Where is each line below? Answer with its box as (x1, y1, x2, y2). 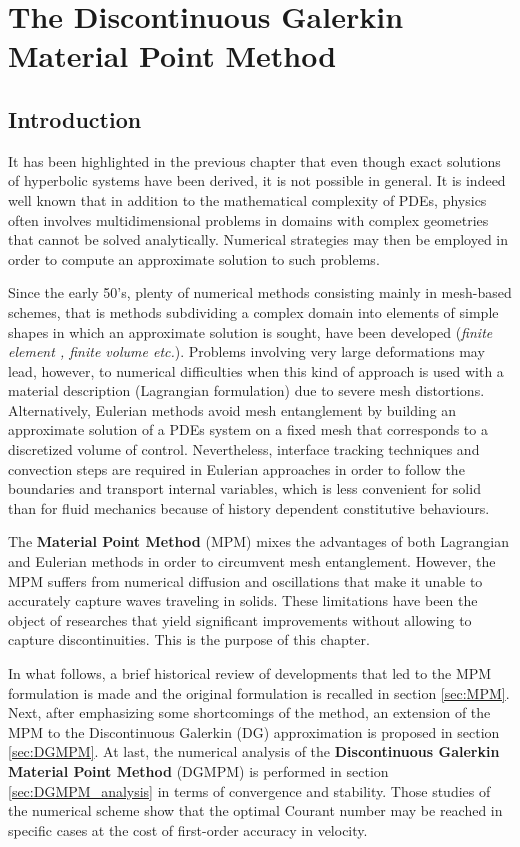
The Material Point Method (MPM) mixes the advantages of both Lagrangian (8, 531, 510, 552)
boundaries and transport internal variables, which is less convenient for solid (8, 478, 481, 499)
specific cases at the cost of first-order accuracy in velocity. (8, 819, 368, 840)
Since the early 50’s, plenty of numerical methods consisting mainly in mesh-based (8, 282, 512, 303)
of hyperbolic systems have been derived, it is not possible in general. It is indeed (8, 170, 506, 191)
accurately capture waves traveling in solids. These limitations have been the (8, 590, 478, 611)
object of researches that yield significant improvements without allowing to (8, 609, 472, 630)
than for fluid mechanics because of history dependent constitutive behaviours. (8, 497, 490, 518)
